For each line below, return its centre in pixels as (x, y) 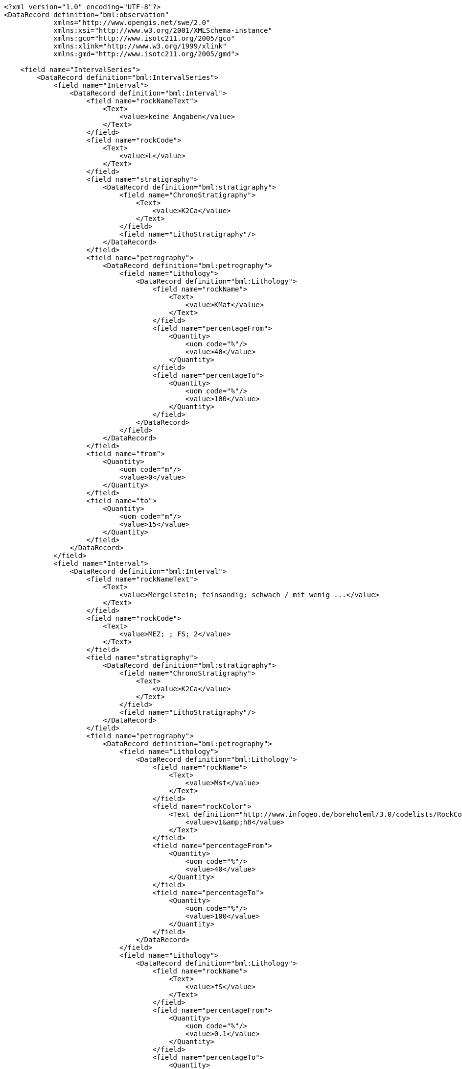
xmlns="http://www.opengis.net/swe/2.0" (132, 23)
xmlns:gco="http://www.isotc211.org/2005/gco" (144, 38)
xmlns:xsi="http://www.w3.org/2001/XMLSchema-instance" (163, 30)
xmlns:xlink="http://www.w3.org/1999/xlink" (140, 46)
